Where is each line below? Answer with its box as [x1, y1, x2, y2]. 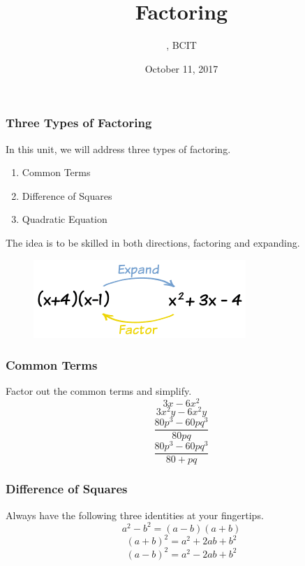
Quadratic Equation [22, 212, 107, 226]
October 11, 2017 [144, 61, 218, 75]
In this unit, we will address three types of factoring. [6, 141, 231, 156]
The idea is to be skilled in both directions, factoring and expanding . [6, 235, 300, 249]
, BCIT [166, 38, 197, 52]
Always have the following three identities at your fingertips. [6, 507, 264, 522]
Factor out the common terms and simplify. [6, 384, 192, 398]
